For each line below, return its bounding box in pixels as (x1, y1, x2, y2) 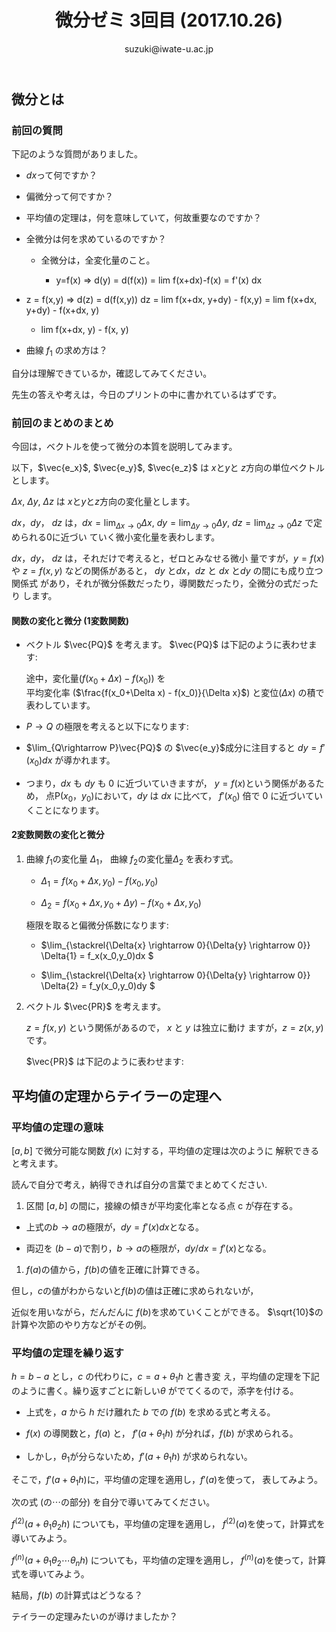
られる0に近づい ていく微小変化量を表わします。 (19, 531, 221, 543)
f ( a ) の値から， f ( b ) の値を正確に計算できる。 (25, 1264, 206, 1275)
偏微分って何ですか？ (25, 191, 114, 203)
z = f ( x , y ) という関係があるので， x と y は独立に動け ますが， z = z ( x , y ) (25, 1022, 324, 1034)
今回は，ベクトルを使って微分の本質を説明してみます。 (11, 441, 238, 453)
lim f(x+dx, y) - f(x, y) (40, 324, 129, 336)
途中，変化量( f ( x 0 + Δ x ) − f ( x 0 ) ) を (25, 672, 166, 687)
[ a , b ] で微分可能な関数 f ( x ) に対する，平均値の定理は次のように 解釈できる (11, 1145, 320, 1156)
